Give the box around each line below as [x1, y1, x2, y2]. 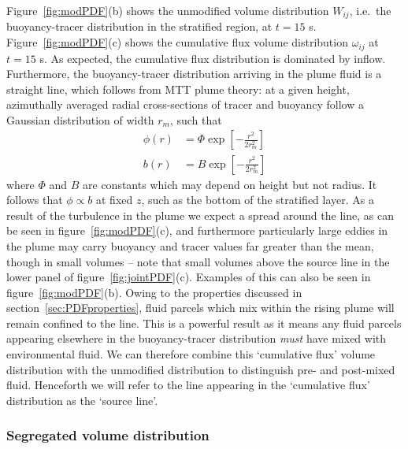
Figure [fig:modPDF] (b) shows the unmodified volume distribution [6, 2, 329, 18]
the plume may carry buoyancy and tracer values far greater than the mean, [6, 237, 374, 254]
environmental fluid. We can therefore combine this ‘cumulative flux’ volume [6, 346, 376, 362]
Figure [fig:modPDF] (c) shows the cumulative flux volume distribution [6, 34, 348, 50]
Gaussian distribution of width [6, 111, 154, 128]
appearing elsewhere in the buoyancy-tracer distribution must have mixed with [6, 330, 387, 347]
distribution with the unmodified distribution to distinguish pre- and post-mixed [6, 361, 395, 377]
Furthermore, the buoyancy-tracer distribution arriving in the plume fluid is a [6, 65, 382, 82]
